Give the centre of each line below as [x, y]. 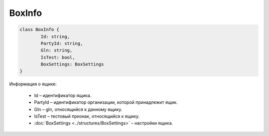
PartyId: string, [62, 43]
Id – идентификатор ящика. [63, 95]
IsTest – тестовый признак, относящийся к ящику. [87, 116]
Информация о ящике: [33, 84]
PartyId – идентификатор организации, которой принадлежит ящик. [106, 102]
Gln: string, [57, 50]
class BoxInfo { [40, 30]
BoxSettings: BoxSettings [72, 64]
